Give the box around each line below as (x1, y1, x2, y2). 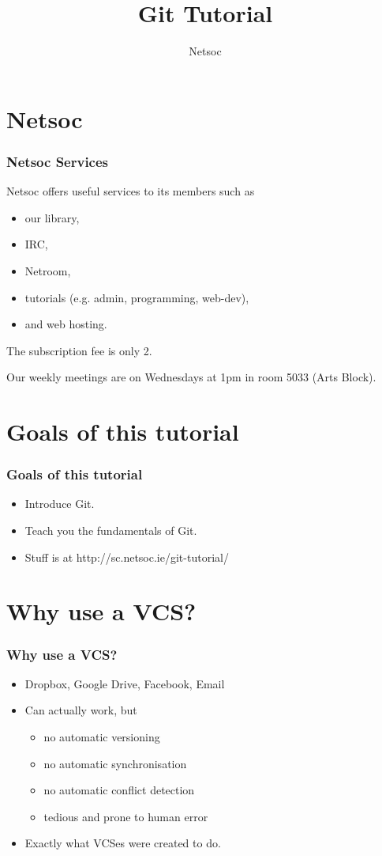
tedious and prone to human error (43, 808, 208, 824)
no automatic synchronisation (43, 755, 187, 771)
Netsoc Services (6, 151, 109, 171)
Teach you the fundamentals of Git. (24, 522, 197, 539)
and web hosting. (24, 316, 107, 332)
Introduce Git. (24, 495, 95, 512)
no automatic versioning (43, 729, 160, 745)
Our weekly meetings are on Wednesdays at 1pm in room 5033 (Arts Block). (6, 369, 376, 385)
